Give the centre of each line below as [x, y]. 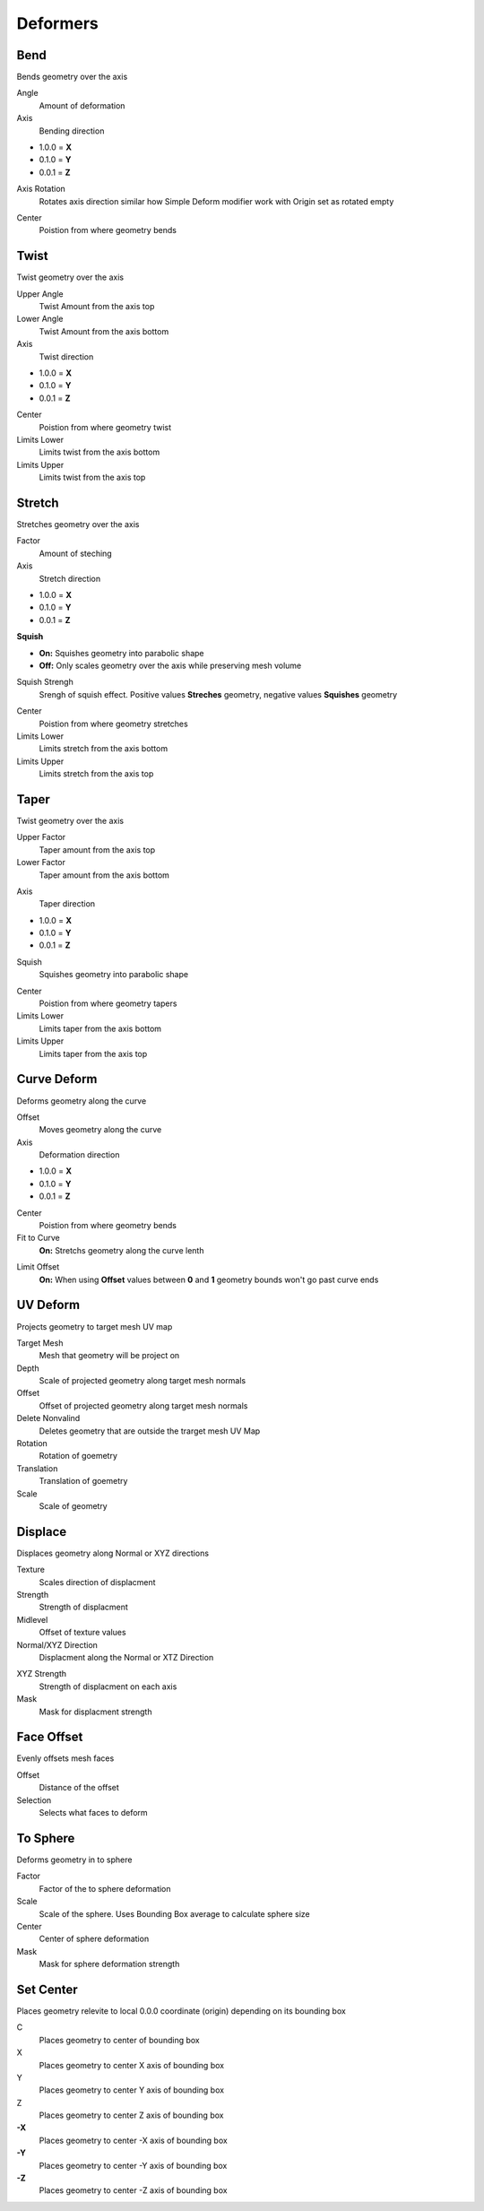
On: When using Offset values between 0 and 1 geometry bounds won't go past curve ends [209, 1279]
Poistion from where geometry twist [105, 427]
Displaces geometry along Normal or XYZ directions [113, 1553]
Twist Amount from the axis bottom [104, 331]
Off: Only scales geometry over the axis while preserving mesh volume [170, 665]
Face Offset [50, 1737]
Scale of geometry [73, 1505]
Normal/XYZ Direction [57, 1644]
